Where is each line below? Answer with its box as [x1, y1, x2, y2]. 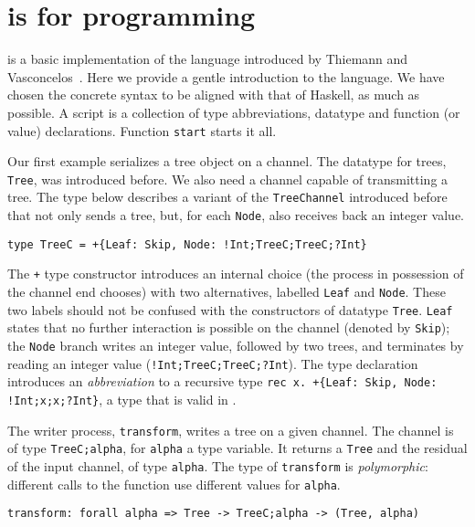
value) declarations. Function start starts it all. [7, 121, 277, 140]
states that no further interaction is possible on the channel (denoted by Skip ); [7, 318, 450, 337]
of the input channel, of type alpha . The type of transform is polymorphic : [7, 456, 428, 475]
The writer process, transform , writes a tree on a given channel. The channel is [7, 420, 454, 439]
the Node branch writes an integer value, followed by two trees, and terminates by [7, 336, 464, 354]
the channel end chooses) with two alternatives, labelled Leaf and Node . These [7, 282, 446, 301]
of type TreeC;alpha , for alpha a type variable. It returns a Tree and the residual [7, 438, 468, 458]
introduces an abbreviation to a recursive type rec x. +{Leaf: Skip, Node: [7, 372, 438, 391]
